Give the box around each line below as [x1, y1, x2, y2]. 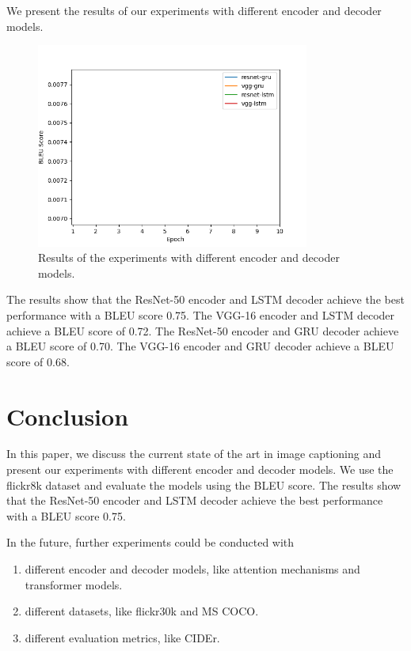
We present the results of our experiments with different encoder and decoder [6, 2, 382, 18]
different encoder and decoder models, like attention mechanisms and [25, 561, 360, 577]
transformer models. [25, 576, 123, 592]
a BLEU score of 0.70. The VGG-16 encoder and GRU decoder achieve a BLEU [6, 338, 394, 354]
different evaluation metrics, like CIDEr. [25, 629, 220, 645]
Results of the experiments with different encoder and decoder [38, 249, 340, 266]
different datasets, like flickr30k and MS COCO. [25, 603, 259, 619]
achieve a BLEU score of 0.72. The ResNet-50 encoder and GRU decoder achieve [6, 322, 399, 339]
